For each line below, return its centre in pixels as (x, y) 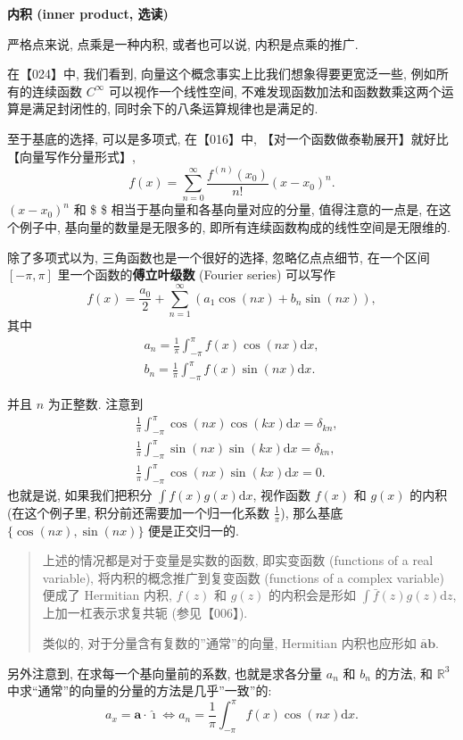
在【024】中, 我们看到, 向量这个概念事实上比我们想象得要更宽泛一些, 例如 (222, 74)
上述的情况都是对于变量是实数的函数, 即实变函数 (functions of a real (238, 560)
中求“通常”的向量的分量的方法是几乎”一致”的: (140, 690)
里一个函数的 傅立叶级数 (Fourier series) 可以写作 (197, 274)
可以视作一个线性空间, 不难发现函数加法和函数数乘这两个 (275, 91)
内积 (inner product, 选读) (88, 13)
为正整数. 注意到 (95, 404)
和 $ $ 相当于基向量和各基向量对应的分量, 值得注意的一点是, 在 (256, 209)
